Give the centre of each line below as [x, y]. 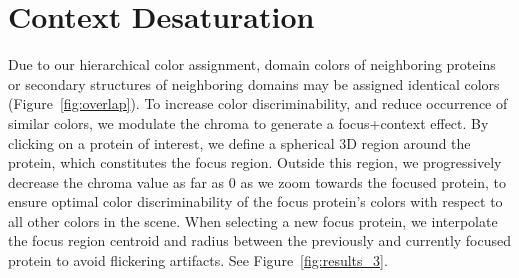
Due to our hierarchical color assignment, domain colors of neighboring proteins [252, 64]
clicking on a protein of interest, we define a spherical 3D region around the [239, 142]
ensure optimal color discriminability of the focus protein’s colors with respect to [255, 201]
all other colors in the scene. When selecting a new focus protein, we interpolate [253, 220]
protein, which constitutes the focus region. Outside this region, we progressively [255, 162]
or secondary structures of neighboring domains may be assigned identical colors [254, 83]
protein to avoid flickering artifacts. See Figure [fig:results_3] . [198, 260]
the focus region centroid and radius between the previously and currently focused [260, 240]
